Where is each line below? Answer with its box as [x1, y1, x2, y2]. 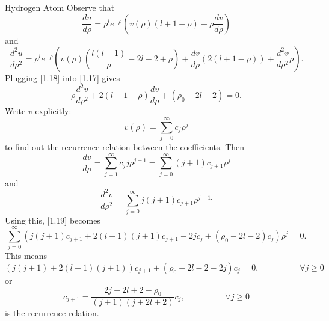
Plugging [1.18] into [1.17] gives [5, 72, 120, 84]
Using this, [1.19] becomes [5, 213, 100, 226]
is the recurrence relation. [5, 307, 99, 319]
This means [5, 249, 48, 262]
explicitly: [35, 105, 72, 117]
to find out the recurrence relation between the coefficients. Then [5, 141, 245, 153]
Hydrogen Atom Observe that [5, 1, 115, 13]
